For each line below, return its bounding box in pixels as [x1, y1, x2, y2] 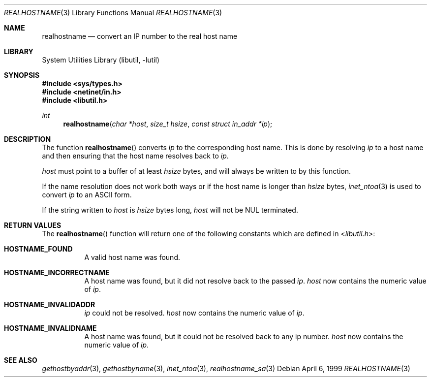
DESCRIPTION [4, 135, 51, 143]
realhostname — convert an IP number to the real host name [42, 32, 238, 40]
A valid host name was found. [84, 253, 180, 261]
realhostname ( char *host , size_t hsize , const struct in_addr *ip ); [63, 120, 273, 128]
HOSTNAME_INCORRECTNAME [4, 268, 110, 277]
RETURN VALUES [4, 221, 62, 229]
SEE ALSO [4, 356, 37, 364]
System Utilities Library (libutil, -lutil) [42, 56, 160, 64]
